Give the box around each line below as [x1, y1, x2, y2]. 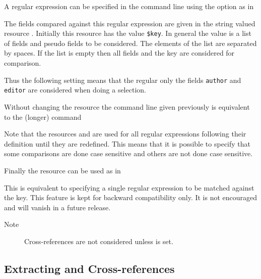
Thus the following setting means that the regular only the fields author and [4, 74, 241, 85]
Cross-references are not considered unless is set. [24, 236, 173, 246]
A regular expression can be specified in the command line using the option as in [4, 1, 254, 11]
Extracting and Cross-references [4, 260, 175, 276]
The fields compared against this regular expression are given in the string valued [4, 18, 255, 28]
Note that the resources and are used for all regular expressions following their [4, 128, 246, 139]
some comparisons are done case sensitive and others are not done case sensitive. [4, 148, 253, 159]
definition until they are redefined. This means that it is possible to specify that [4, 138, 251, 149]
